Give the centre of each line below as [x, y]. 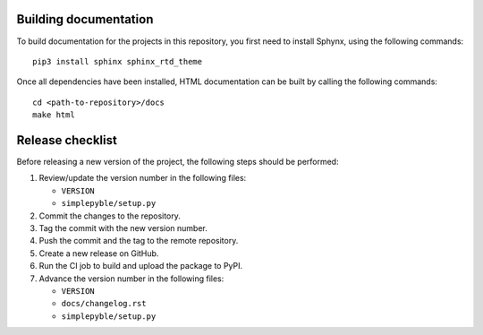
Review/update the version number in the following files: [143, 178]
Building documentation [85, 19]
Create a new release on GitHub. [99, 253]
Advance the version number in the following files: [131, 279]
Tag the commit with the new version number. [123, 228]
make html [54, 115]
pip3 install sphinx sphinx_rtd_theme [118, 61]
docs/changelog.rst [104, 304]
